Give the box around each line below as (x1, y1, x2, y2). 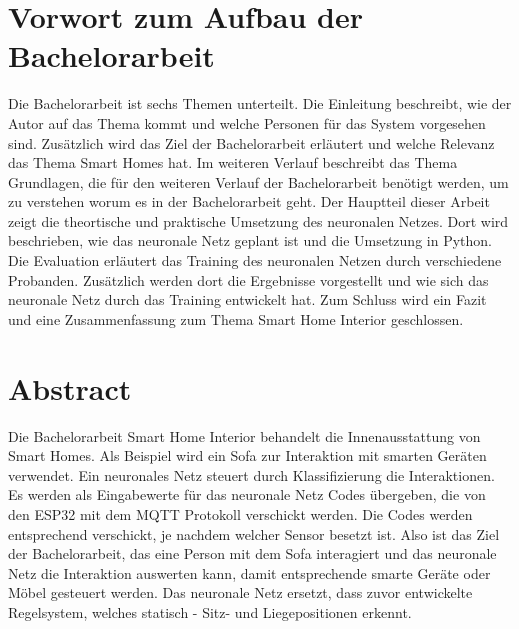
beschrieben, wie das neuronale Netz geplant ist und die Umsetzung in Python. (8, 230, 492, 251)
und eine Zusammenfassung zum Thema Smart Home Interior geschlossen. (8, 308, 464, 329)
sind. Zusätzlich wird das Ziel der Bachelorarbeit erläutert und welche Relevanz (8, 132, 495, 153)
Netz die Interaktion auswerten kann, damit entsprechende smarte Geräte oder (8, 562, 491, 583)
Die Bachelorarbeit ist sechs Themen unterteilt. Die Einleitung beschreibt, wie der (8, 93, 512, 114)
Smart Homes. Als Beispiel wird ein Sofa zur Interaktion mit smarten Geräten (8, 445, 487, 466)
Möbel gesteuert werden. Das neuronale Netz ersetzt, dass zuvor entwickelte (8, 582, 473, 603)
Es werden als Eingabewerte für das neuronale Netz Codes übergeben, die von (8, 484, 486, 505)
